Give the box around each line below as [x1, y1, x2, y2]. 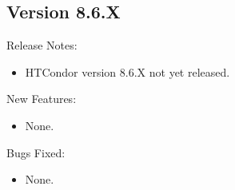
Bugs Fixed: [6, 144, 66, 160]
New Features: [6, 90, 77, 107]
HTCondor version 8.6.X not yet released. [25, 63, 230, 80]
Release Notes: [6, 37, 78, 53]
